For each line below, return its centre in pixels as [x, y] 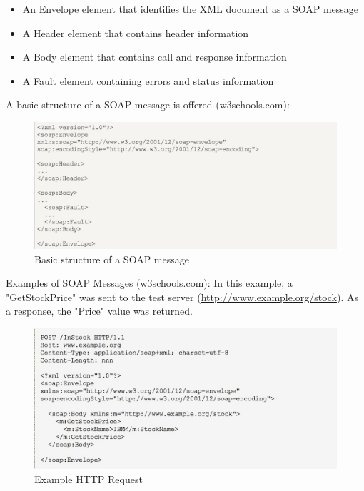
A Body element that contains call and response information [155, 57]
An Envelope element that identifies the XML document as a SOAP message [191, 9]
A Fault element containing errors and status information [148, 80]
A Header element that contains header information [136, 32]
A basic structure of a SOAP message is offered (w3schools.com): [148, 105]
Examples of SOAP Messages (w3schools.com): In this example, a [149, 283]
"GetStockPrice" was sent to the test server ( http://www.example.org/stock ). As [182, 297]
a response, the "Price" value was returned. [99, 311]
